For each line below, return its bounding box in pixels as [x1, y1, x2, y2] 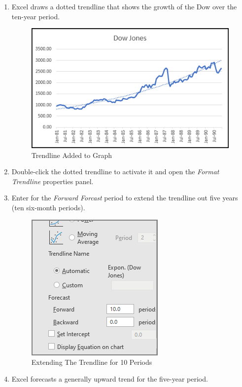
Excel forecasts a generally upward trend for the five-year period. [11, 373, 208, 384]
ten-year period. [11, 11, 60, 21]
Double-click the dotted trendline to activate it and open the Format [11, 166, 219, 177]
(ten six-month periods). [11, 202, 85, 212]
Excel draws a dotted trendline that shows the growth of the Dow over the [11, 1, 237, 11]
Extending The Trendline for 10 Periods [31, 357, 152, 367]
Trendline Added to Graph [31, 150, 112, 160]
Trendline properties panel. [11, 176, 94, 186]
